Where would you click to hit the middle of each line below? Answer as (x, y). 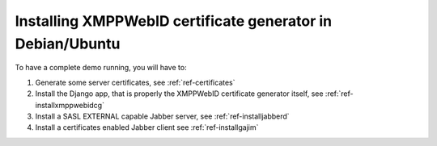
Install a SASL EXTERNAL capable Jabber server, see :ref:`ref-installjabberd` (163, 116)
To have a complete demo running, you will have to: (101, 68)
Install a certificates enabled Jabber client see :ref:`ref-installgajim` (147, 127)
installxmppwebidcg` (70, 105)
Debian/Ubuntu (68, 44)
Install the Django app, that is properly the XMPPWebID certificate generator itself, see (179, 94)
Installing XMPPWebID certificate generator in (174, 21)
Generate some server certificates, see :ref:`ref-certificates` (135, 82)
